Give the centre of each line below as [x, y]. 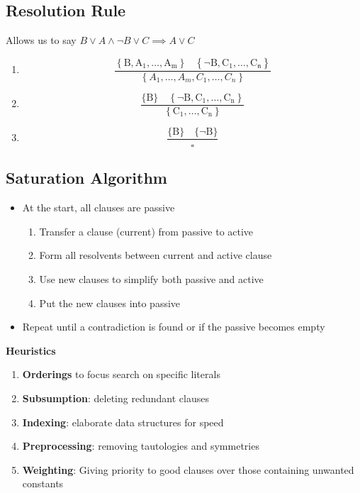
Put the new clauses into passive [110, 303]
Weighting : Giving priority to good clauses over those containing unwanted [188, 469]
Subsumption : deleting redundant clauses [116, 398]
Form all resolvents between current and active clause [156, 255]
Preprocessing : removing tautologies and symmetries [141, 446]
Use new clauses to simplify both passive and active [151, 278]
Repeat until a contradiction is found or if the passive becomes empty [174, 327]
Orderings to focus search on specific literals [121, 374]
